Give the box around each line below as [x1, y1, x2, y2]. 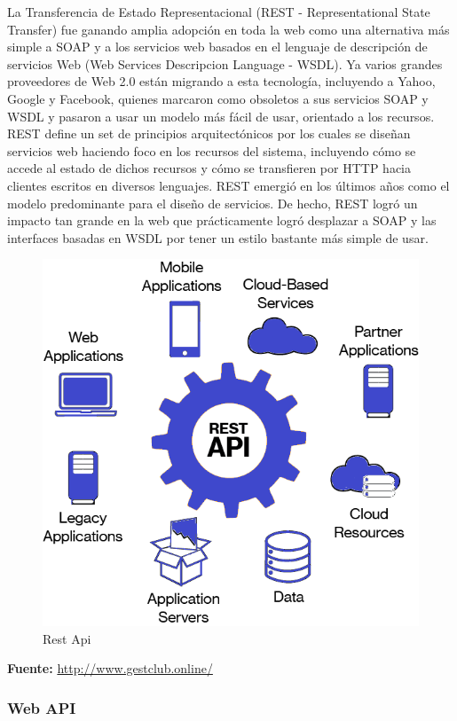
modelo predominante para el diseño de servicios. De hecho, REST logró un [7, 193, 418, 212]
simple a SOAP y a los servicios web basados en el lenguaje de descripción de [7, 37, 428, 56]
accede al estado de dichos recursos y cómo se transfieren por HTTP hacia [7, 159, 411, 177]
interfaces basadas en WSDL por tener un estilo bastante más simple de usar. [7, 228, 429, 247]
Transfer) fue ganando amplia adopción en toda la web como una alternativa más [7, 20, 450, 38]
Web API [7, 696, 76, 718]
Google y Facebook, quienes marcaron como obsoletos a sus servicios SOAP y [7, 89, 429, 107]
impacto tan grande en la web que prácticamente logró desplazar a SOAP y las [7, 211, 437, 230]
